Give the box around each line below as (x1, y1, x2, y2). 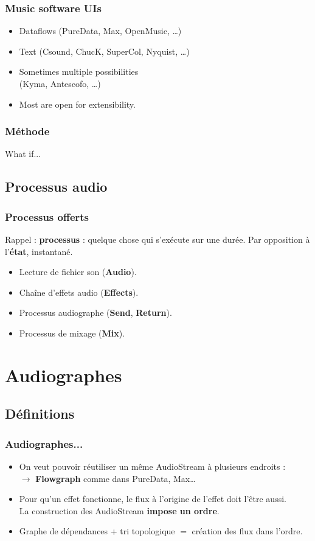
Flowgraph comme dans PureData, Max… (35, 472, 196, 484)
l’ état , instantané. (5, 245, 73, 257)
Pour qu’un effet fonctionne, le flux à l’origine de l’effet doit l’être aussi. (19, 492, 286, 505)
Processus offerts (5, 209, 89, 224)
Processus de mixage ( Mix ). (19, 326, 125, 339)
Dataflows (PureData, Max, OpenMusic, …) (19, 24, 182, 37)
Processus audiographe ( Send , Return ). (19, 306, 172, 319)
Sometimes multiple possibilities (19, 65, 139, 78)
